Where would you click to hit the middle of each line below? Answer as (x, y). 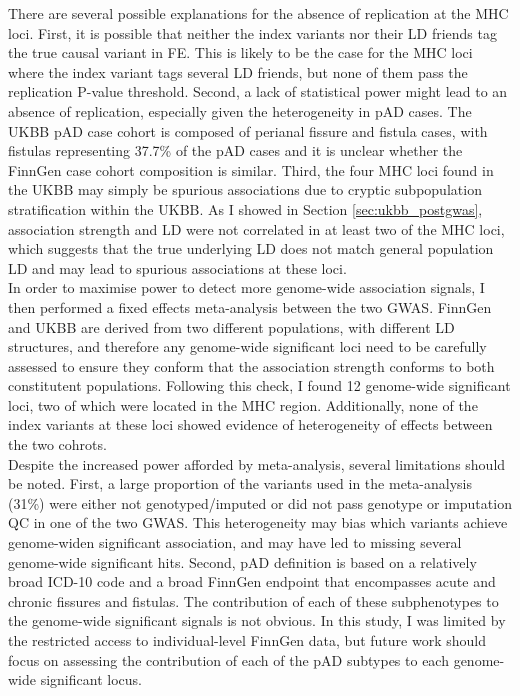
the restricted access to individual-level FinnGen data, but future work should (247, 640)
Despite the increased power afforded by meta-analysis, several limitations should (257, 463)
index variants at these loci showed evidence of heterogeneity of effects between (250, 424)
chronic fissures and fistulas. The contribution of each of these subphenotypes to (253, 600)
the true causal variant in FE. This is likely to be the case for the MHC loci (240, 52)
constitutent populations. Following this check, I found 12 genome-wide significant (259, 385)
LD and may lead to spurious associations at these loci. (177, 267)
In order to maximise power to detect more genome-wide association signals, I (246, 287)
